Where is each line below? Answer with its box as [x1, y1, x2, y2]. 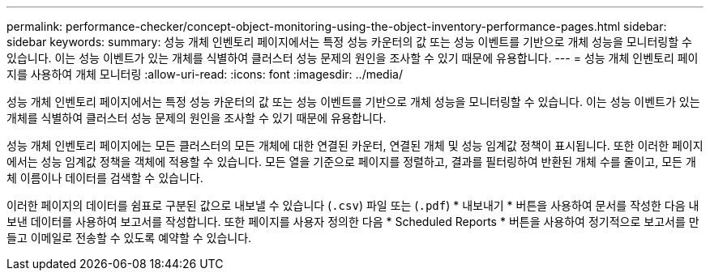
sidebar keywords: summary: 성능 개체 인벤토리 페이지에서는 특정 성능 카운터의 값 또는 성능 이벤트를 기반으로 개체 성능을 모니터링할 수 [6, 35, 692, 49]
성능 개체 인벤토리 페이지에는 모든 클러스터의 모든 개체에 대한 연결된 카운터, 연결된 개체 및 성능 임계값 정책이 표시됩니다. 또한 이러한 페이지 [6, 138, 704, 152]
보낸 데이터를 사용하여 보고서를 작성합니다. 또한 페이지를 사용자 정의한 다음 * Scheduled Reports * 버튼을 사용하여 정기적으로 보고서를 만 [6, 215, 699, 228]
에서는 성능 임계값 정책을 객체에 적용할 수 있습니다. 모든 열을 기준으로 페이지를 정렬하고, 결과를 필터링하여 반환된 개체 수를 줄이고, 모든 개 [6, 155, 696, 168]
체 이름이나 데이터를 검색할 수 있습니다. [6, 171, 203, 185]
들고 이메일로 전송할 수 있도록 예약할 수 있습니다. [6, 231, 252, 245]
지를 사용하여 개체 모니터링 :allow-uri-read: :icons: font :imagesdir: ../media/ [6, 67, 403, 81]
